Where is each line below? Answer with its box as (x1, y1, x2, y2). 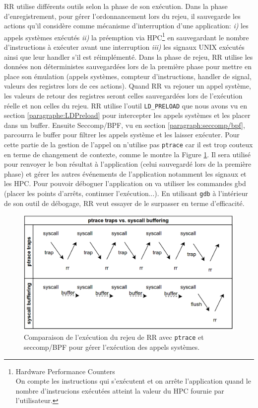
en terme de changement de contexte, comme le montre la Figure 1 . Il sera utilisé (4, 149, 251, 159)
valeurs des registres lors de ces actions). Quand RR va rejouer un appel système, (4, 81, 251, 91)
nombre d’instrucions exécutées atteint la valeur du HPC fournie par (15, 385, 224, 396)
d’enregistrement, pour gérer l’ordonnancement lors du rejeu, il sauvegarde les (4, 10, 241, 21)
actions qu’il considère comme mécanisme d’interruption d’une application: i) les (4, 20, 249, 31)
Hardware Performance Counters (15, 366, 115, 376)
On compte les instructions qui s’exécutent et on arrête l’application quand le (15, 376, 251, 386)
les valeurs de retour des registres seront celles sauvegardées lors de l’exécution (4, 91, 243, 101)
